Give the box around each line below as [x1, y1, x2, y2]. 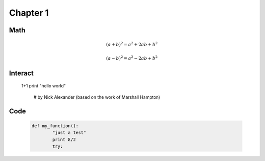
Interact [9, 69, 34, 77]
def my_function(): [31, 123, 79, 129]
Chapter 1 [9, 7, 49, 18]
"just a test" [52, 130, 86, 135]
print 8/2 [52, 136, 76, 142]
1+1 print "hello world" [21, 83, 66, 89]
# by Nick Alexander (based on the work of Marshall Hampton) [33, 94, 160, 100]
